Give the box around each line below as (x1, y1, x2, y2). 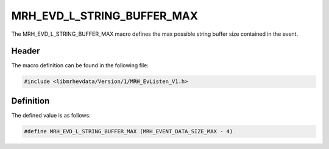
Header (11, 46, 40, 56)
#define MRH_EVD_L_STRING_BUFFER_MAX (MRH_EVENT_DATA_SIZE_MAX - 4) (24, 128, 233, 134)
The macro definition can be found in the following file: (11, 62, 149, 69)
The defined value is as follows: (11, 111, 91, 119)
